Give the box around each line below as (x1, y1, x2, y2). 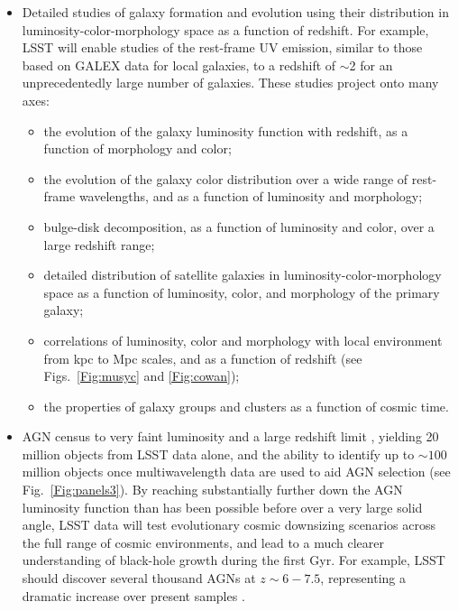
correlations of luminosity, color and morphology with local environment (43, 330, 443, 349)
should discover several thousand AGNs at (22, 569, 256, 588)
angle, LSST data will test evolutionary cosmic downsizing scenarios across (22, 515, 435, 534)
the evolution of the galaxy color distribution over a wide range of (43, 169, 408, 188)
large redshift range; (43, 235, 155, 254)
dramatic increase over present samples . (22, 586, 245, 605)
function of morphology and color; (43, 139, 232, 158)
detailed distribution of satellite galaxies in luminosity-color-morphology (43, 265, 442, 284)
